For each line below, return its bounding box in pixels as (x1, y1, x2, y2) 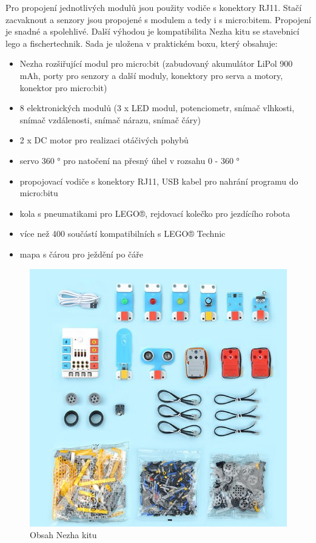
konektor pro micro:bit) (19, 81, 107, 94)
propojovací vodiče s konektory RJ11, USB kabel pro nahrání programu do (19, 174, 298, 187)
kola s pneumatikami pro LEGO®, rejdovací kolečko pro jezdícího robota (19, 207, 291, 219)
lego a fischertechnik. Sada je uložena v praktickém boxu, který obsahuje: (5, 36, 278, 49)
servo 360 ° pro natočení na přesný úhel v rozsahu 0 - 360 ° (19, 154, 240, 166)
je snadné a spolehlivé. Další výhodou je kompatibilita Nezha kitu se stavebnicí (5, 25, 300, 38)
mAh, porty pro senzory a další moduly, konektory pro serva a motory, (19, 69, 283, 81)
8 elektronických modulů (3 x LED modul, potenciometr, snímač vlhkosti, (19, 101, 295, 114)
